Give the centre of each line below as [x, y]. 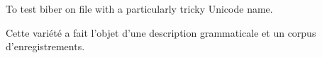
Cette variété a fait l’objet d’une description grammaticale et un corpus [161, 32]
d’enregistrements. [45, 46]
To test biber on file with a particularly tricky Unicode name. [139, 8]
